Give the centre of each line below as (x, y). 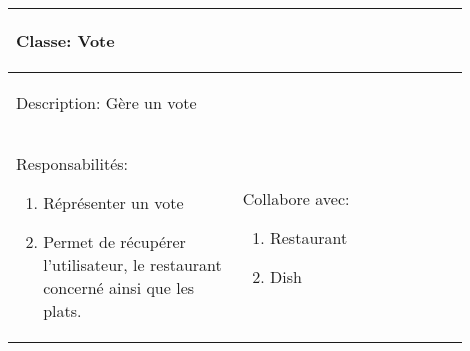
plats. (62, 310)
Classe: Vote (65, 40)
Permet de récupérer (114, 241)
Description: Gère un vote (106, 102)
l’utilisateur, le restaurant (132, 264)
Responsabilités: (72, 163)
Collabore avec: (296, 198)
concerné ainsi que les (119, 287)
